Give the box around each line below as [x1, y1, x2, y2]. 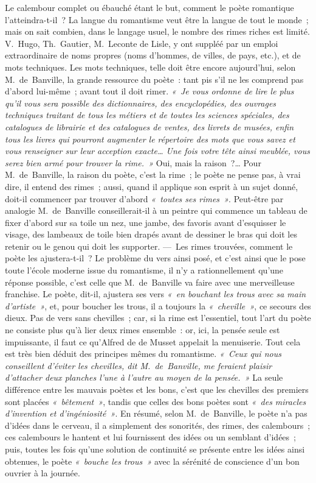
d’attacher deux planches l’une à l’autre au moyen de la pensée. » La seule [5, 371, 283, 384]
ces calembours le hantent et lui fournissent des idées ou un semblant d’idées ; [5, 431, 296, 443]
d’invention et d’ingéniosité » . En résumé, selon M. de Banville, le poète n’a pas [5, 407, 307, 420]
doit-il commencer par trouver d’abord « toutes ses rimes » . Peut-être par [5, 192, 284, 205]
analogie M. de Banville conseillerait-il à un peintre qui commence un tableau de [5, 204, 307, 217]
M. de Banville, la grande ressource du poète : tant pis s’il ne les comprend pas [5, 72, 304, 85]
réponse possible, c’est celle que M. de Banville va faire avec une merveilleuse [5, 275, 295, 288]
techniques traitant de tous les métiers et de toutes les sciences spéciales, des [5, 108, 289, 121]
